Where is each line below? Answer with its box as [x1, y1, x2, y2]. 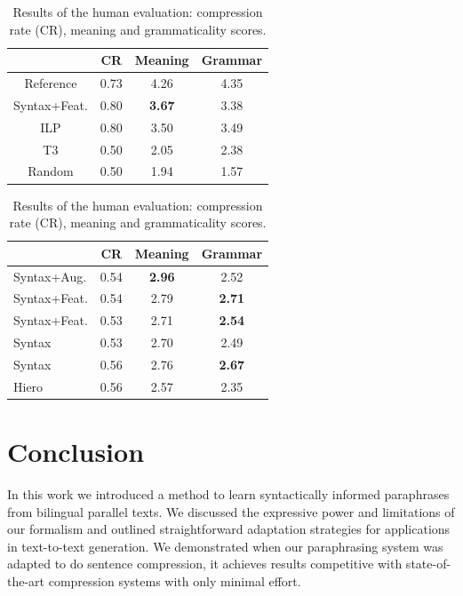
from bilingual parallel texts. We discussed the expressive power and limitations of [7, 502, 455, 521]
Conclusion [7, 433, 145, 470]
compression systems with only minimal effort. [48, 571, 301, 590]
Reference [24, 74, 77, 92]
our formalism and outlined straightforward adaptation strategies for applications [7, 520, 451, 538]
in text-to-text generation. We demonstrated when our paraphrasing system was [7, 536, 443, 555]
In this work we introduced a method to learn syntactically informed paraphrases [7, 484, 450, 503]
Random [28, 162, 74, 180]
